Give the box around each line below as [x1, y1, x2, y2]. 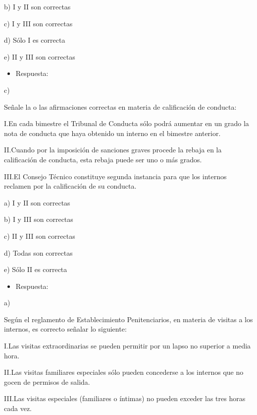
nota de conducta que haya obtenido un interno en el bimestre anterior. [4, 128, 221, 138]
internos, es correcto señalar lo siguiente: [4, 324, 127, 334]
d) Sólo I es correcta [4, 35, 65, 45]
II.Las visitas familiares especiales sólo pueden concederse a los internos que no [4, 367, 244, 377]
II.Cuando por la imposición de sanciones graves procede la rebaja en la [4, 144, 222, 155]
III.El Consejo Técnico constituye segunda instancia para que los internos [4, 171, 227, 181]
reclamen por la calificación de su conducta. [4, 181, 137, 191]
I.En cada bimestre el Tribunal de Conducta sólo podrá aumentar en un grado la [4, 118, 249, 129]
